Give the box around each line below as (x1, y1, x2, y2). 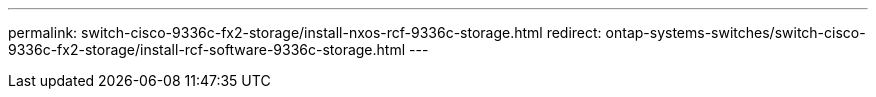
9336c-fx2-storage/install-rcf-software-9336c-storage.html (8, 41, 406, 58)
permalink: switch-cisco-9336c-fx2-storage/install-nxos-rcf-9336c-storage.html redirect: (8, 24, 602, 41)
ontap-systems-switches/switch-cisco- (605, 24, 866, 41)
